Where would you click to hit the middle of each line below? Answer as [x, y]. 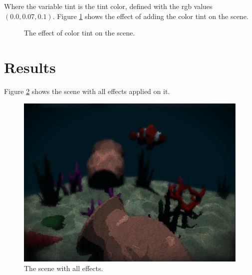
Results [30, 67]
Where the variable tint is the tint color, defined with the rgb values [108, 6]
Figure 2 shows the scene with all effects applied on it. [87, 91]
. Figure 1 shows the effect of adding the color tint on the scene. [150, 16]
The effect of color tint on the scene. [80, 33]
